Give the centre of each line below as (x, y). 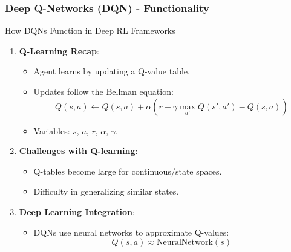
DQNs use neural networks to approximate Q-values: (131, 232)
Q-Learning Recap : (59, 50)
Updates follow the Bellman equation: (103, 91)
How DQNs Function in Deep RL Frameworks (90, 31)
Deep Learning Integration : (77, 211)
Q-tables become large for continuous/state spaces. (128, 171)
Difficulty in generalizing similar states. (106, 191)
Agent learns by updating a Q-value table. (112, 71)
